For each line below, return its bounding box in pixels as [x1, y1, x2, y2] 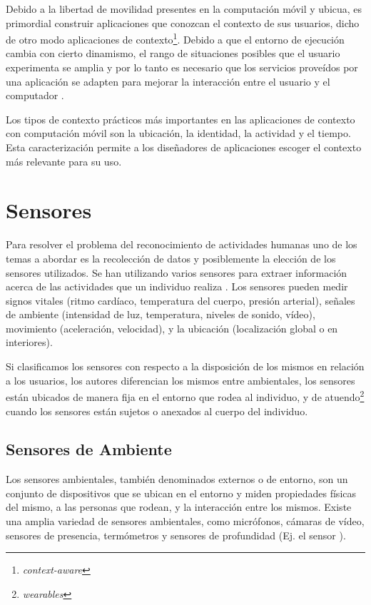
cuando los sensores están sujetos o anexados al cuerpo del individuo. [6, 403, 308, 418]
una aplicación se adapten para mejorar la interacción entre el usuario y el [6, 73, 330, 88]
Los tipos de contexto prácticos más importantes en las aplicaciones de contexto [6, 111, 355, 126]
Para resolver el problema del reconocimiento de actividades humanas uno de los [6, 237, 357, 252]
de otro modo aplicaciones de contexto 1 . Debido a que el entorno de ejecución [6, 30, 345, 46]
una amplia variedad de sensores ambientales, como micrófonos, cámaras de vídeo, [6, 514, 365, 529]
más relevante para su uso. [6, 153, 122, 168]
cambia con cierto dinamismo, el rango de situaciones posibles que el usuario [6, 46, 340, 61]
